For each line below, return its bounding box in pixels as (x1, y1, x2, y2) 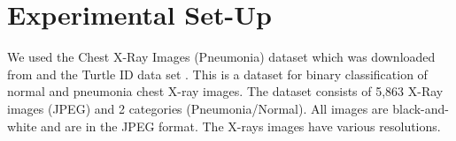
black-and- (392, 99, 449, 117)
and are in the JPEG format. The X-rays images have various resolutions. (41, 116, 441, 135)
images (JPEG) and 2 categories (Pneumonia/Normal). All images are (7, 99, 389, 117)
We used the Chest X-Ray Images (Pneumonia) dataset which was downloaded (7, 48, 436, 66)
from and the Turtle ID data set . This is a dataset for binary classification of (7, 64, 428, 83)
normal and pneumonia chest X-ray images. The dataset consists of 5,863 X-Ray (7, 82, 444, 100)
